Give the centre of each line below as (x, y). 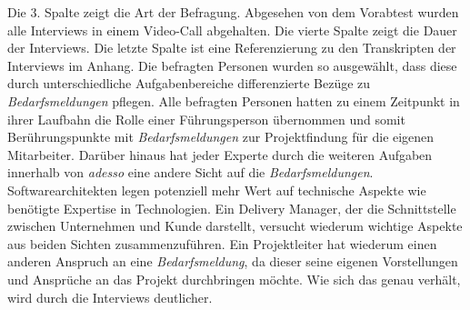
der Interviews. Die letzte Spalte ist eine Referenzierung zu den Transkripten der (232, 48)
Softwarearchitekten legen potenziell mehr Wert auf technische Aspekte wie (217, 190)
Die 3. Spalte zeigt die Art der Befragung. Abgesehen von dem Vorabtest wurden (233, 12)
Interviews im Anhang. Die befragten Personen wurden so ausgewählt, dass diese (232, 65)
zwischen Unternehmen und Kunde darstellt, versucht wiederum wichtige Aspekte (235, 226)
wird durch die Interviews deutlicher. (110, 297)
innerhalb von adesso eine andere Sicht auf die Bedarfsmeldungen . (190, 172)
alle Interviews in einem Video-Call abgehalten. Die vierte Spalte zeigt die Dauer (232, 30)
